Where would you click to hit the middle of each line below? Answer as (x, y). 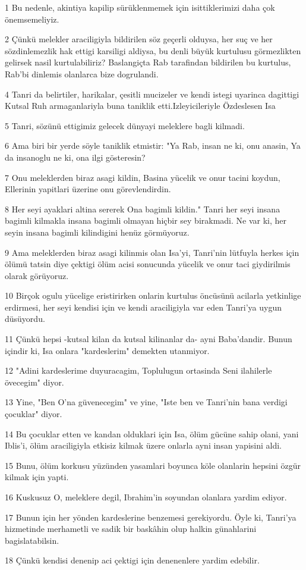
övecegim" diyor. (34, 382)
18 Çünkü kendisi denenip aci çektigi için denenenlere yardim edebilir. (132, 560)
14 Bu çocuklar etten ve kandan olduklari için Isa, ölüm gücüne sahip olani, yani (152, 433)
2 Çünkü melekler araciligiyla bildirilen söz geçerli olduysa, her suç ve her (139, 39)
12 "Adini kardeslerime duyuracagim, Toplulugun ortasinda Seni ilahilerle (138, 370)
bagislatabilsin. (32, 540)
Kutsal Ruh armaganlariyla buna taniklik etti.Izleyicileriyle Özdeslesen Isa (140, 106)
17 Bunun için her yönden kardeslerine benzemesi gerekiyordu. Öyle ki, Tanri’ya (151, 517)
